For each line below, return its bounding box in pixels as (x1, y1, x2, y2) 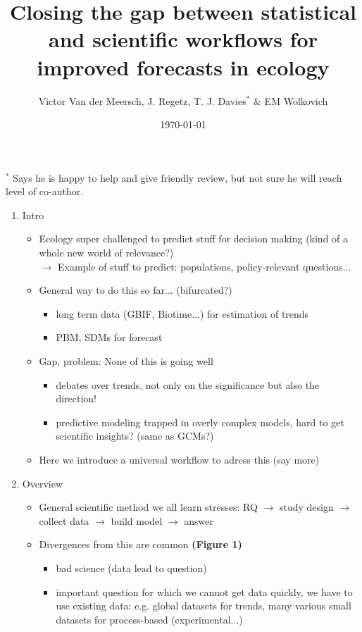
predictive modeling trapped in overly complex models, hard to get (56, 414, 344, 429)
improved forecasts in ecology (37, 52, 330, 81)
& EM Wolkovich (254, 93, 328, 108)
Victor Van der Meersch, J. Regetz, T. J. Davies (38, 93, 246, 108)
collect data (39, 513, 89, 528)
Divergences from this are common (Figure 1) (39, 537, 242, 552)
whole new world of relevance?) (39, 245, 174, 260)
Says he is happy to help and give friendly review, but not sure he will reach (13, 170, 342, 185)
